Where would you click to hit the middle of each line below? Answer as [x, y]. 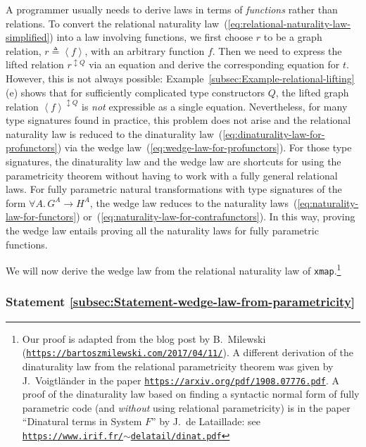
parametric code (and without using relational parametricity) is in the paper [186, 407]
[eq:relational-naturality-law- [289, 23]
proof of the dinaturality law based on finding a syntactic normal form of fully [191, 394]
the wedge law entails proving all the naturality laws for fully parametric [162, 230]
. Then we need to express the [277, 50]
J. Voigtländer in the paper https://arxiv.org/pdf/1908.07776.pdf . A [181, 380]
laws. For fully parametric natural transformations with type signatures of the [174, 189]
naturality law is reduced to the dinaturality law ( [114, 133]
